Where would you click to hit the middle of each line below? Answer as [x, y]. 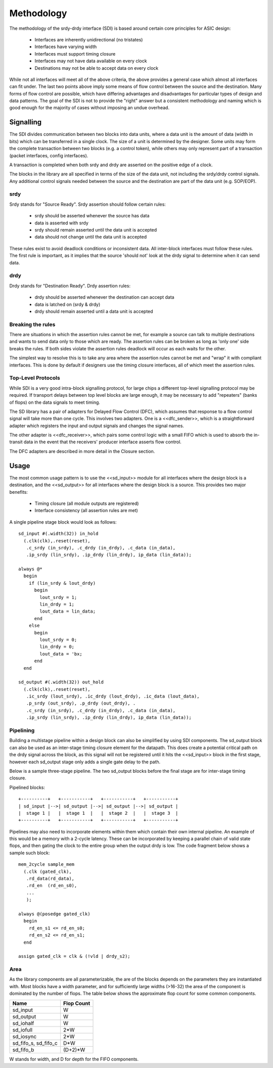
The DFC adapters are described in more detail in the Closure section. [82, 451]
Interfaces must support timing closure [75, 54]
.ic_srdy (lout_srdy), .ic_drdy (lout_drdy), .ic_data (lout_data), [113, 696]
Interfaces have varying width [66, 47]
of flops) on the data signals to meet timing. [55, 402]
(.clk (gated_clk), [48, 871]
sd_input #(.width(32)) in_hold [58, 534]
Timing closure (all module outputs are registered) [87, 503]
